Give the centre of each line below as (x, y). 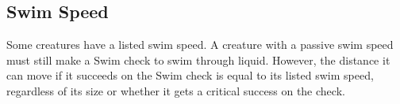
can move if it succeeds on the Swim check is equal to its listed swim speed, (190, 75)
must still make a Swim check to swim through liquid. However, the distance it (198, 59)
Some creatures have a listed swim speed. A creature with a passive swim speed (200, 45)
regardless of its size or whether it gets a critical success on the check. (176, 90)
